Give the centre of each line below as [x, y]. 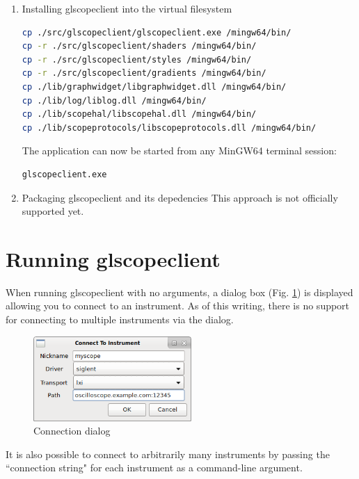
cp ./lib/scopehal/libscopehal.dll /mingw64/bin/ [139, 114]
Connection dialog [72, 431]
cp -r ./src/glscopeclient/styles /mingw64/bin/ [137, 59]
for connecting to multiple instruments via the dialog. [120, 319]
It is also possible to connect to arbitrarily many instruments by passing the [168, 454]
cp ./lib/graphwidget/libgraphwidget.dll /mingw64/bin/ [154, 87]
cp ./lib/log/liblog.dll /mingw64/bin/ [114, 100]
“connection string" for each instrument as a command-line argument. [154, 468]
